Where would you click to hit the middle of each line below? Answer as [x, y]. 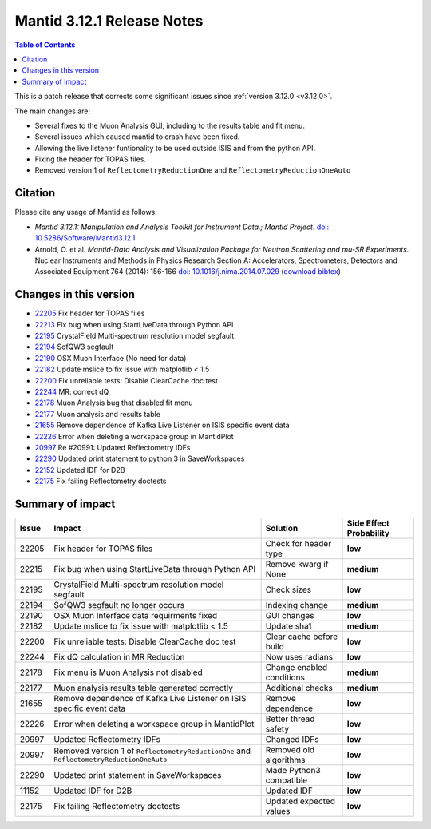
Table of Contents [45, 45]
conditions [285, 677]
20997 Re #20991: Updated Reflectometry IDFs [113, 447]
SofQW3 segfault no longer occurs [119, 605]
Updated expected [300, 801]
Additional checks [299, 688]
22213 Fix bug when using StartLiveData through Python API [134, 324]
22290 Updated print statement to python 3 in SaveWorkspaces [140, 458]
